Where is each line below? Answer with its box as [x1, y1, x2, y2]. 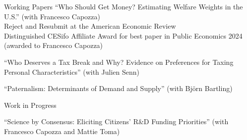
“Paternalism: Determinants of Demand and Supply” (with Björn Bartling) [4, 83, 233, 93]
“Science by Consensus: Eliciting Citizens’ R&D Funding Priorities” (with [4, 116, 229, 127]
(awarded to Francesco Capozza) [4, 40, 103, 50]
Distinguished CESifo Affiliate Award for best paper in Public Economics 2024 [4, 30, 243, 41]
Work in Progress [4, 99, 57, 110]
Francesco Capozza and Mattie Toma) [4, 126, 120, 136]
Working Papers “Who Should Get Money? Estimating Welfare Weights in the [4, 1, 243, 11]
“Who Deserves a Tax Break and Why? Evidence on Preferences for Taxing [4, 56, 234, 67]
